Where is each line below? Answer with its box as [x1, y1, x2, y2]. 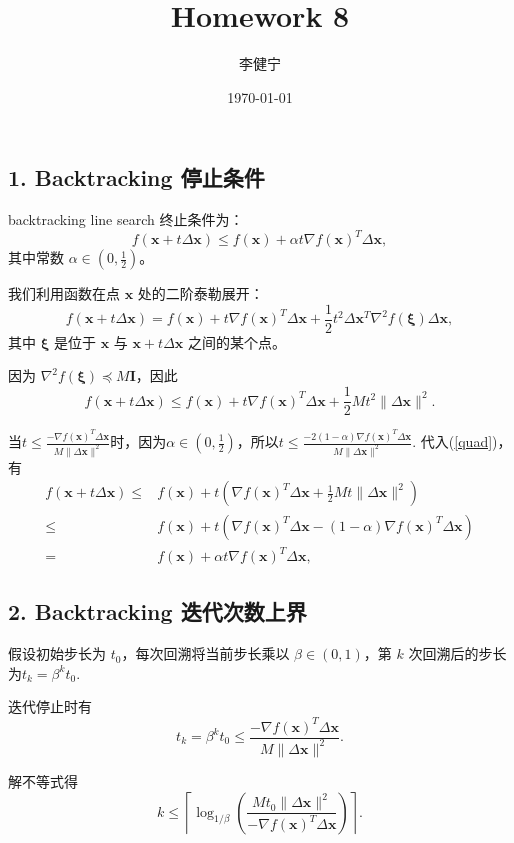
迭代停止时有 [8, 696, 92, 717]
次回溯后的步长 [408, 643, 507, 664]
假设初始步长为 [8, 643, 106, 664]
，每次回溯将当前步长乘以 [121, 643, 290, 664]
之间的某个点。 [187, 331, 286, 352]
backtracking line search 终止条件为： [8, 209, 244, 230]
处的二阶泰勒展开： [137, 283, 264, 304]
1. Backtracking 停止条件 [8, 162, 265, 193]
